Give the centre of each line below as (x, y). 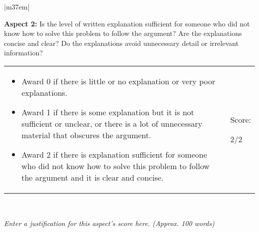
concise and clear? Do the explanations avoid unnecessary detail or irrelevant (121, 43)
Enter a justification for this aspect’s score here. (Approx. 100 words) (109, 223)
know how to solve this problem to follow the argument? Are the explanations (123, 33)
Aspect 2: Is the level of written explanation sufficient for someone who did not (127, 23)
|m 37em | (17, 6)
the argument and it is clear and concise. (93, 177)
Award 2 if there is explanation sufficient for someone (114, 154)
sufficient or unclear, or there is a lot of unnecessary (112, 123)
